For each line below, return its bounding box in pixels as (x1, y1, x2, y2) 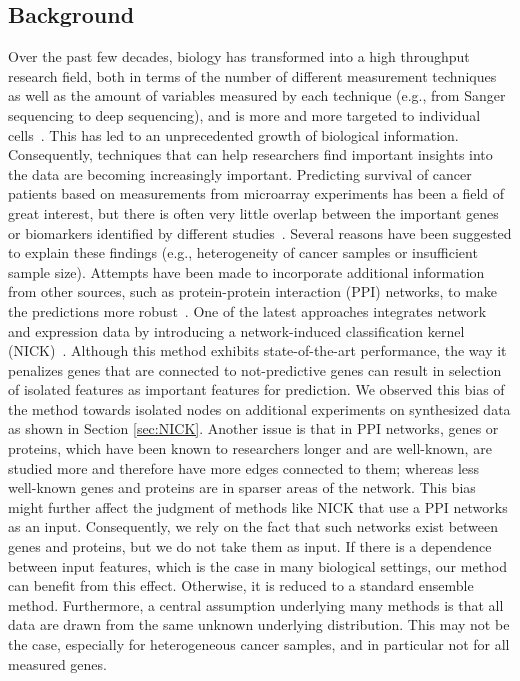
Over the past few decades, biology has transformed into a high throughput (8, 46, 470, 67)
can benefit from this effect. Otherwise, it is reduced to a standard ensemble (8, 575, 474, 596)
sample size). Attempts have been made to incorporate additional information (8, 261, 485, 282)
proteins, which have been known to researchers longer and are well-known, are (8, 438, 492, 459)
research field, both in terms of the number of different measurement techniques (8, 65, 497, 86)
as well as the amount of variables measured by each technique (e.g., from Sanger (8, 85, 506, 106)
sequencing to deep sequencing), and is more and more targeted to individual (8, 104, 481, 125)
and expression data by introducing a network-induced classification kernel (8, 320, 465, 341)
